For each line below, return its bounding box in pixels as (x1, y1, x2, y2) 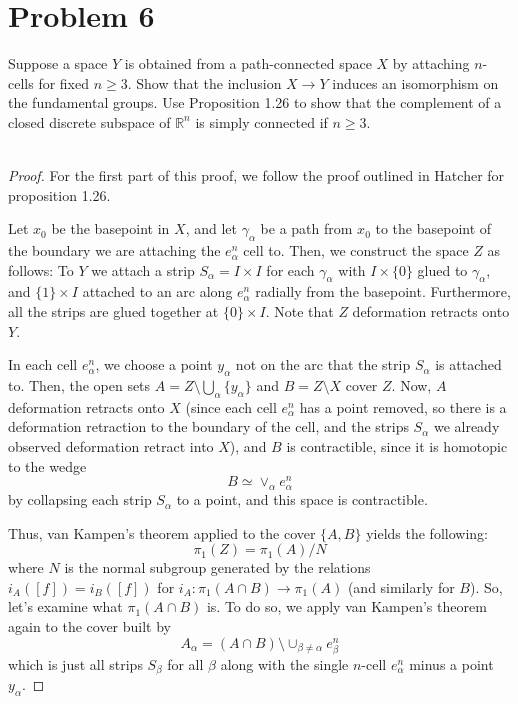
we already (433, 416, 500, 437)
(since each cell (185, 396, 277, 417)
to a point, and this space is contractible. (176, 489, 428, 510)
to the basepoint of (375, 218, 492, 239)
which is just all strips (8, 653, 143, 674)
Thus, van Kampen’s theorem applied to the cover (8, 522, 316, 543)
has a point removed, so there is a (299, 396, 507, 417)
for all (167, 653, 204, 674)
